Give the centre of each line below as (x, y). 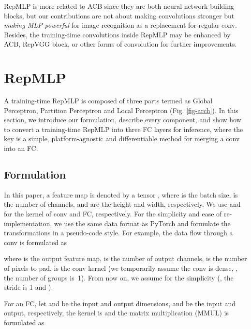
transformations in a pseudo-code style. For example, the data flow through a (118, 233)
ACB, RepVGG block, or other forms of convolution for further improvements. (120, 44)
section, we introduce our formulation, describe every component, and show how (123, 120)
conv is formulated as (36, 242)
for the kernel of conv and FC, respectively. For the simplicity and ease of (113, 214)
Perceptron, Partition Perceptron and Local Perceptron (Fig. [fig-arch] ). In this (121, 110)
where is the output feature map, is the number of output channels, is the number (125, 258)
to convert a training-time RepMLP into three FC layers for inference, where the (124, 129)
